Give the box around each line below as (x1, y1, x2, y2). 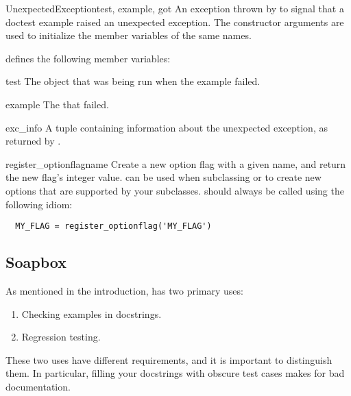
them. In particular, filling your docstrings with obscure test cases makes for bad (5, 366, 345, 380)
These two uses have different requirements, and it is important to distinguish (5, 352, 332, 367)
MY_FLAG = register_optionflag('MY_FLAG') (15, 221, 212, 232)
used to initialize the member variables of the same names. (5, 28, 252, 42)
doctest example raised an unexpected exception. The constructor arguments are (5, 14, 344, 29)
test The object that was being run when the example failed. (5, 74, 261, 88)
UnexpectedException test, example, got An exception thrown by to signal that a (5, 1, 344, 15)
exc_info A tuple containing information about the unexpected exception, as (5, 120, 328, 134)
